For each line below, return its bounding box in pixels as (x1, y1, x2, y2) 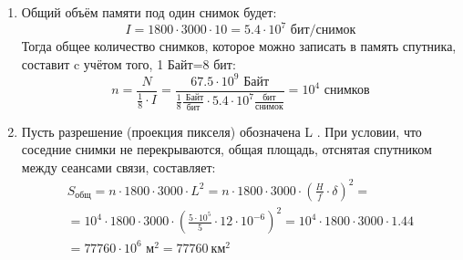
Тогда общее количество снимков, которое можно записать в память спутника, (21, 36, 457, 56)
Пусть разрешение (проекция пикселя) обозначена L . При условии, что (21, 121, 422, 140)
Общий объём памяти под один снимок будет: (21, 3, 277, 21)
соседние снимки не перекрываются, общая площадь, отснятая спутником (21, 140, 432, 159)
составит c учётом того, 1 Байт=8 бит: (21, 54, 236, 73)
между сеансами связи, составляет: (21, 157, 216, 176)
